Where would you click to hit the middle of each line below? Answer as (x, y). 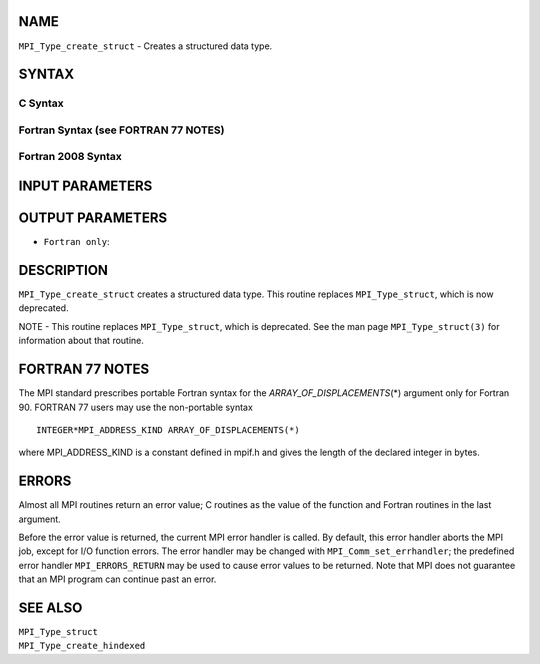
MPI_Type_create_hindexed (82, 646)
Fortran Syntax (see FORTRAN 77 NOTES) (121, 130)
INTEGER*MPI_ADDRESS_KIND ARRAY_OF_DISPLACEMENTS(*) (168, 429)
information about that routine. (81, 341)
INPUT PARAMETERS (85, 186)
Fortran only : (76, 242)
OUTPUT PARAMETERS (93, 218)
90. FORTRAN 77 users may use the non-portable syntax (136, 407)
